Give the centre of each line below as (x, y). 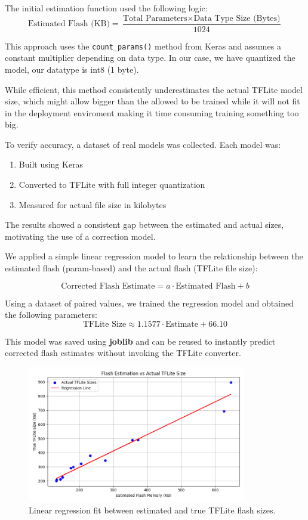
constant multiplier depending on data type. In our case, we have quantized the (150, 58)
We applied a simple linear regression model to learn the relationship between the (154, 256)
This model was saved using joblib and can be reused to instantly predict (140, 341)
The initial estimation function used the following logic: (106, 8)
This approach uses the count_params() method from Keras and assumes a (143, 46)
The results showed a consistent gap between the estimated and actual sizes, (144, 225)
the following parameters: (51, 315)
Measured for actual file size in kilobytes (93, 204)
